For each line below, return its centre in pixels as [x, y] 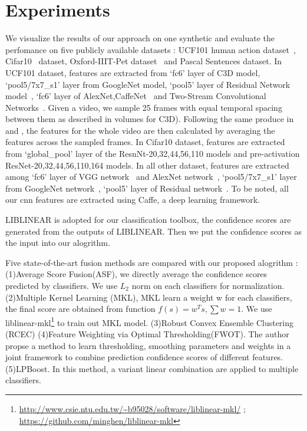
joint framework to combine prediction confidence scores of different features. [144, 357]
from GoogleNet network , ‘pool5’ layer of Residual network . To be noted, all [147, 188]
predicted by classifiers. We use [62, 285]
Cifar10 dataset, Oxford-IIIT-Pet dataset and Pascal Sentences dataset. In [144, 61]
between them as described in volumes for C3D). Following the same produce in [150, 119]
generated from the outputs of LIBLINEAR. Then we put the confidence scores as [154, 231]
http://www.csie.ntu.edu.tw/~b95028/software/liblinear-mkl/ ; [132, 409]
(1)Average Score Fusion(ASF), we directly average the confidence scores [136, 274]
